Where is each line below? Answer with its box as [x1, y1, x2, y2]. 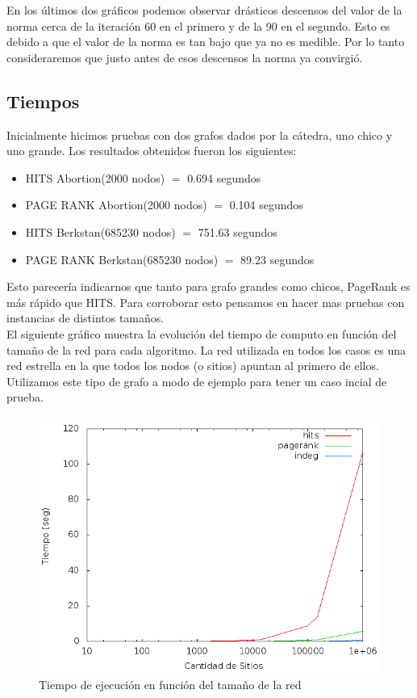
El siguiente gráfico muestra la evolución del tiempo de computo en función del [6, 325, 397, 342]
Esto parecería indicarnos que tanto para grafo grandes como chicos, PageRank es [6, 278, 411, 295]
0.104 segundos [229, 196, 303, 213]
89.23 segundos [240, 250, 315, 267]
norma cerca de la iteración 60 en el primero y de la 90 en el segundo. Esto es [6, 17, 390, 34]
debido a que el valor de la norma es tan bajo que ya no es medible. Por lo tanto [6, 33, 405, 50]
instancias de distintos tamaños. [6, 309, 165, 326]
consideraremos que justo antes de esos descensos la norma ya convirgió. [6, 48, 363, 65]
